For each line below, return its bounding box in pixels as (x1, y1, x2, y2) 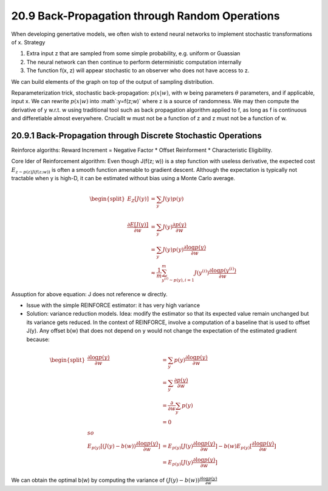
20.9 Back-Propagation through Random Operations (11, 9, 280, 22)
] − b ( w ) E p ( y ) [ (215, 442, 252, 451)
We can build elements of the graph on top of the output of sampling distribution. (11, 78, 214, 85)
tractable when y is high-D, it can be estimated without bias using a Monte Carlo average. (11, 175, 236, 182)
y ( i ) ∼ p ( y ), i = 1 (162, 276, 194, 283)
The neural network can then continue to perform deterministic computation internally (26, 58, 242, 66)
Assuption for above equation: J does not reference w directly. (11, 290, 168, 297)
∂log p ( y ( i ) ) (208, 266, 237, 274)
